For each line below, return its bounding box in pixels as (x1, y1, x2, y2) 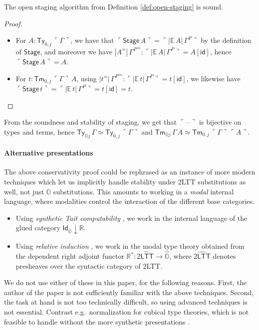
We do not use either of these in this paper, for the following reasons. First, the (4, 277, 247, 288)
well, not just (4, 186, 44, 196)
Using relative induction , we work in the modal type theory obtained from (15, 241, 245, 251)
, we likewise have (186, 73, 241, 83)
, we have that (70, 35, 114, 45)
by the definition (201, 35, 252, 45)
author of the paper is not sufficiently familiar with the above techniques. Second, (4, 287, 254, 297)
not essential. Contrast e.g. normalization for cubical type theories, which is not (4, 307, 249, 317)
